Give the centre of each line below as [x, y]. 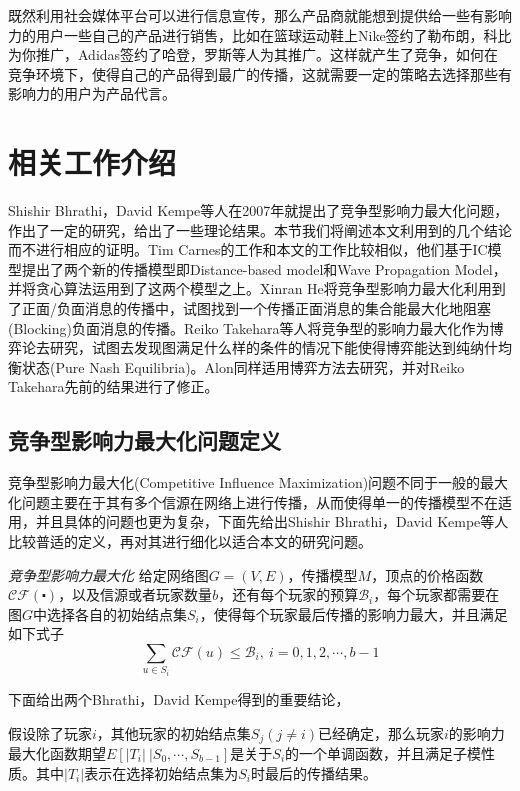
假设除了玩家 [50, 732]
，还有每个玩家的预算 [288, 594]
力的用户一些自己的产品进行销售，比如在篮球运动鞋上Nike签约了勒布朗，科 [253, 34]
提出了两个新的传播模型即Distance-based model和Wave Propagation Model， [264, 268]
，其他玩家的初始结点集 [173, 732]
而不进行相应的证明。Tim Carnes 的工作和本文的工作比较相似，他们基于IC [248, 249]
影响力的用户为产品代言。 [92, 93]
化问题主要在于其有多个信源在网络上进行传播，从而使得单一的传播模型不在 [253, 501]
